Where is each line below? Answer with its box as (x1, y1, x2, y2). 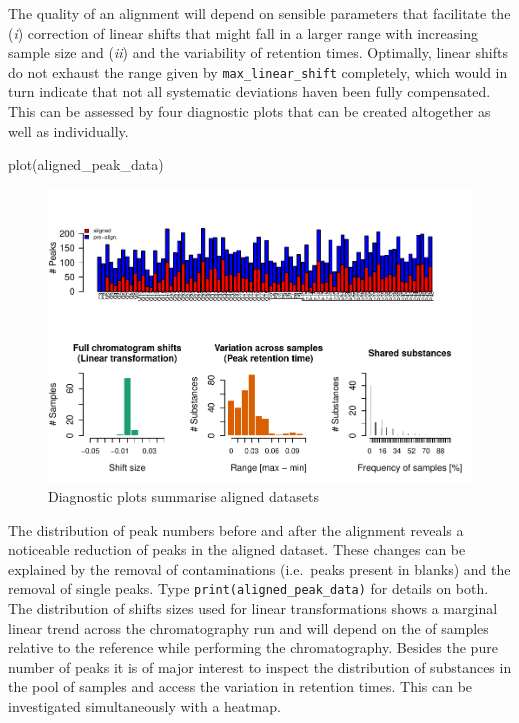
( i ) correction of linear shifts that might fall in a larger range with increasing (8, 22, 478, 43)
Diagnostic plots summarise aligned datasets (48, 485, 319, 506)
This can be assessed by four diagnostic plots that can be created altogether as (8, 101, 491, 122)
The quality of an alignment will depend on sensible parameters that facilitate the (8, 3, 511, 23)
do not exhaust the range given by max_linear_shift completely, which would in (8, 61, 508, 82)
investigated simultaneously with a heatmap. (8, 695, 281, 716)
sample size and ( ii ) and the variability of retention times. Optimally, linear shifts (8, 42, 508, 63)
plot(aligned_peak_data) (8, 154, 164, 175)
